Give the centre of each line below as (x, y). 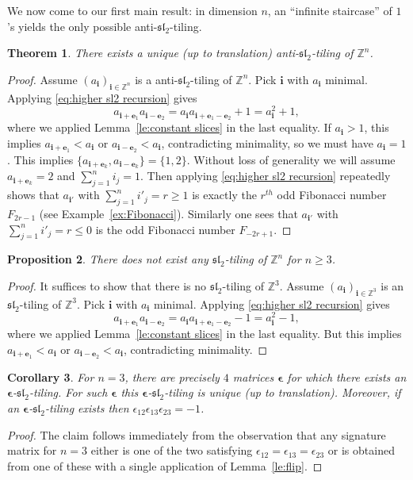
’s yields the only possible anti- (82, 26)
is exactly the (224, 195)
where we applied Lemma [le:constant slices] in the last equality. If (169, 127)
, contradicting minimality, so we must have (267, 142)
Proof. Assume (42, 79)
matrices (253, 376)
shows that (33, 195)
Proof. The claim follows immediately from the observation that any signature (197, 434)
